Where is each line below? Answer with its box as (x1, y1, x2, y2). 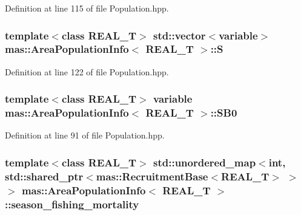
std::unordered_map (153, 154, 256, 169)
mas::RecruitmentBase (96, 168, 208, 183)
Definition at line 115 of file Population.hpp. (5, 2, 169, 14)
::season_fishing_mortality (5, 196, 139, 211)
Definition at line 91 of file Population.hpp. (5, 129, 165, 142)
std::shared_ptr (5, 168, 84, 183)
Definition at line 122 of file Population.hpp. (5, 65, 169, 78)
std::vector (153, 27, 206, 43)
